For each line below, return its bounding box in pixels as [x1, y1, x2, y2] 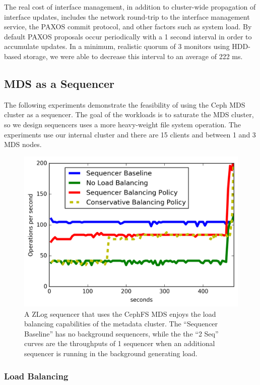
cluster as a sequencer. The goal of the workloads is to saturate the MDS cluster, [4, 109, 254, 120]
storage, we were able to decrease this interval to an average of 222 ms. [23, 51, 243, 61]
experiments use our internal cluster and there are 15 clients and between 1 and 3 [4, 129, 256, 139]
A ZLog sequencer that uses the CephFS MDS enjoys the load [24, 308, 216, 319]
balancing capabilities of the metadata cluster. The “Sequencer [24, 318, 218, 329]
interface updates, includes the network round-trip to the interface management [4, 11, 250, 22]
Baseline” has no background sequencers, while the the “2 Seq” [24, 328, 219, 339]
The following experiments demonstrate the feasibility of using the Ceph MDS [4, 99, 245, 110]
